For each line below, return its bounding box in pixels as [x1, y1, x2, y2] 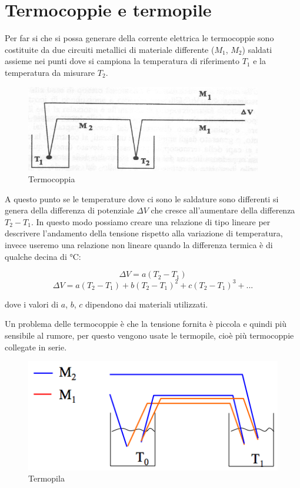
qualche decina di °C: [5, 250, 81, 262]
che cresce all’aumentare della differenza [151, 204, 295, 216]
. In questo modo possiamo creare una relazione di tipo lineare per [31, 215, 271, 228]
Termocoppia [28, 173, 75, 185]
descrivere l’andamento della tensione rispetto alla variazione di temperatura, [5, 227, 283, 239]
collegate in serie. [5, 340, 67, 353]
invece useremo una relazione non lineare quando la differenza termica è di [5, 239, 273, 251]
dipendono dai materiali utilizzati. [85, 298, 208, 310]
